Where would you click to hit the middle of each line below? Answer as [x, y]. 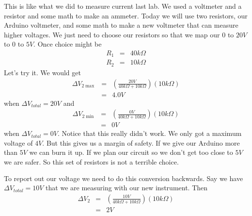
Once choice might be [70, 44]
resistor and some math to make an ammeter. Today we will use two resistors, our [126, 15]
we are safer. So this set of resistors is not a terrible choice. [91, 162]
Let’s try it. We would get [42, 72]
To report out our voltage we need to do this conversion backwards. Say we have [124, 178]
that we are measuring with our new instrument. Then [127, 188]
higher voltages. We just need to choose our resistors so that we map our [112, 34]
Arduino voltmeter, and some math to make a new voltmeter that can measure [121, 25]
